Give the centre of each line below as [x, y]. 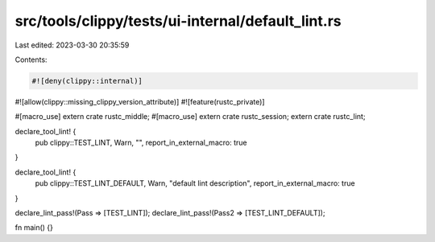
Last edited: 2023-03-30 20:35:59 [72, 45]
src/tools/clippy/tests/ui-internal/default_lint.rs [178, 21]
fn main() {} [34, 228]
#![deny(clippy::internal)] [87, 81]
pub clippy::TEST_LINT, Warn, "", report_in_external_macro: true [141, 143]
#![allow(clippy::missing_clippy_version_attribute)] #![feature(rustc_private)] [140, 101]
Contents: [31, 59]
